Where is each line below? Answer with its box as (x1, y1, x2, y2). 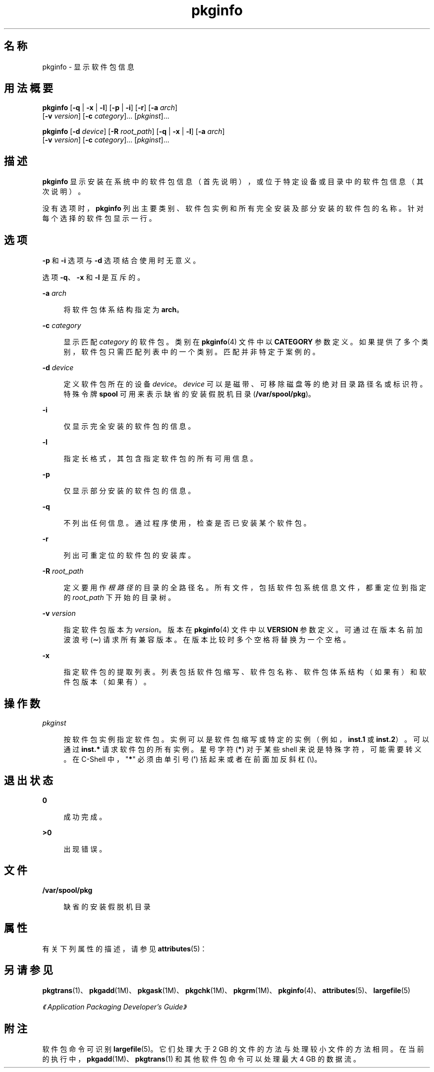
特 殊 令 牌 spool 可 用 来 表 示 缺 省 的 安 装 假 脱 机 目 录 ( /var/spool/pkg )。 (63, 390, 316, 399)
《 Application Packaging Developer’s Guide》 (42, 1003, 186, 1011)
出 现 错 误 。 (63, 844, 107, 853)
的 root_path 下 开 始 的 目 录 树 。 (63, 593, 175, 602)
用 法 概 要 (4, 82, 53, 95)
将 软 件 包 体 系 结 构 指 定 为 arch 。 (63, 305, 184, 314)
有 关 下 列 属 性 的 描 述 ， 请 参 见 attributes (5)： (42, 944, 207, 953)
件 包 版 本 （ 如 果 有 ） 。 (63, 677, 151, 686)
